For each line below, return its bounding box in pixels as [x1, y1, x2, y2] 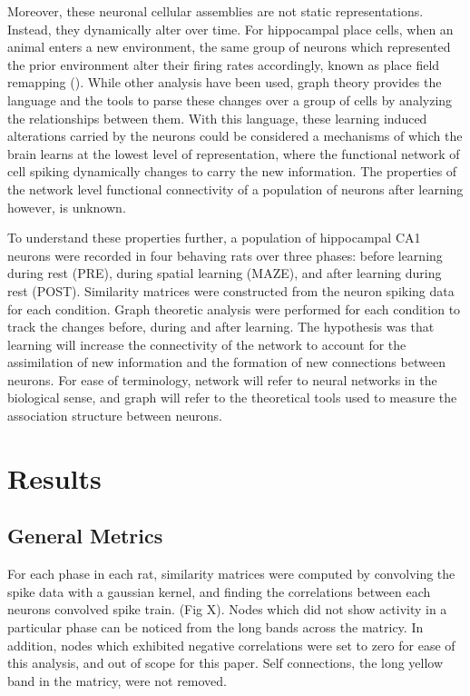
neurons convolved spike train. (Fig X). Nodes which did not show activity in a [7, 600, 447, 619]
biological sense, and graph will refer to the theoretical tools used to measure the [7, 388, 457, 407]
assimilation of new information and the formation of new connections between [7, 353, 446, 372]
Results [7, 459, 102, 496]
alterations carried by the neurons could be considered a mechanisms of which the [7, 126, 463, 145]
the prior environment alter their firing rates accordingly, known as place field [7, 55, 440, 74]
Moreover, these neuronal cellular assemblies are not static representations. [7, 2, 424, 20]
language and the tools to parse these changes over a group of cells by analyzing [7, 90, 453, 109]
